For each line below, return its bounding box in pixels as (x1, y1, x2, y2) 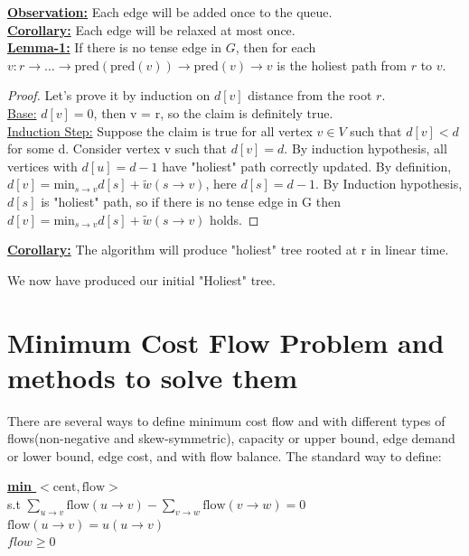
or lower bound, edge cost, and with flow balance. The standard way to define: (7, 446, 442, 465)
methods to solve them (7, 358, 297, 395)
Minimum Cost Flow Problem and (7, 323, 445, 360)
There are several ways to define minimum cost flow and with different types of (7, 411, 446, 430)
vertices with (7, 156, 78, 175)
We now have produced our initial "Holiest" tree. (7, 270, 276, 289)
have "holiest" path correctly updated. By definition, (162, 156, 452, 175)
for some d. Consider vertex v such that (7, 139, 227, 158)
